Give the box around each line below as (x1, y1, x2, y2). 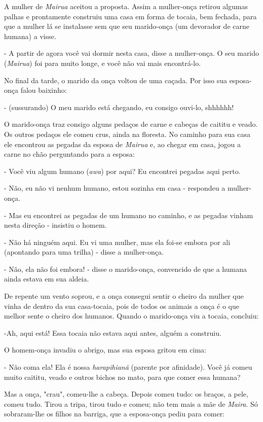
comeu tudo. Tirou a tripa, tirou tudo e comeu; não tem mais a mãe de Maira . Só (4, 398, 258, 409)
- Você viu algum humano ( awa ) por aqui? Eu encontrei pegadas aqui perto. (4, 165, 241, 176)
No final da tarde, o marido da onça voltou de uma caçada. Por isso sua (4, 75, 227, 85)
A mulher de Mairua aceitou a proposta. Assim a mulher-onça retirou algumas (4, 1, 248, 11)
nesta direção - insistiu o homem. (4, 220, 107, 230)
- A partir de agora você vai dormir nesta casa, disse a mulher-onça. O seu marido (4, 48, 259, 58)
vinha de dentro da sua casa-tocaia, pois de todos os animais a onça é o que (4, 300, 240, 311)
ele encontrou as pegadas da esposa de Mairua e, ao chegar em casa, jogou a (4, 138, 241, 149)
